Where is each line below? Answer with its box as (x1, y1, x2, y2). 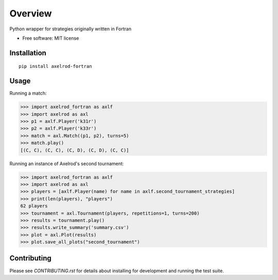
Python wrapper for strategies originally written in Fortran (9, 26, 131, 32)
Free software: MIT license (22, 35, 79, 41)
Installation (9, 48, 46, 57)
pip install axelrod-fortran (19, 63, 92, 69)
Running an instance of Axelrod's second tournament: (9, 160, 124, 167)
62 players (20, 203, 48, 209)
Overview (9, 8, 52, 19)
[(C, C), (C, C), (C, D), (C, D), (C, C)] (20, 147, 129, 153)
